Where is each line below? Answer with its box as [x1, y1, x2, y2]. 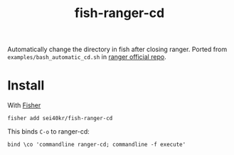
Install [7, 77, 45, 94]
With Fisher [7, 101, 41, 109]
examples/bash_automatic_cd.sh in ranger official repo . [7, 53, 166, 61]
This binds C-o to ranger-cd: [7, 127, 90, 136]
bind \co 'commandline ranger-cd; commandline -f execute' [7, 141, 186, 149]
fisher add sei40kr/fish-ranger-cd [7, 115, 113, 122]
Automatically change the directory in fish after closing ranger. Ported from [7, 45, 228, 54]
